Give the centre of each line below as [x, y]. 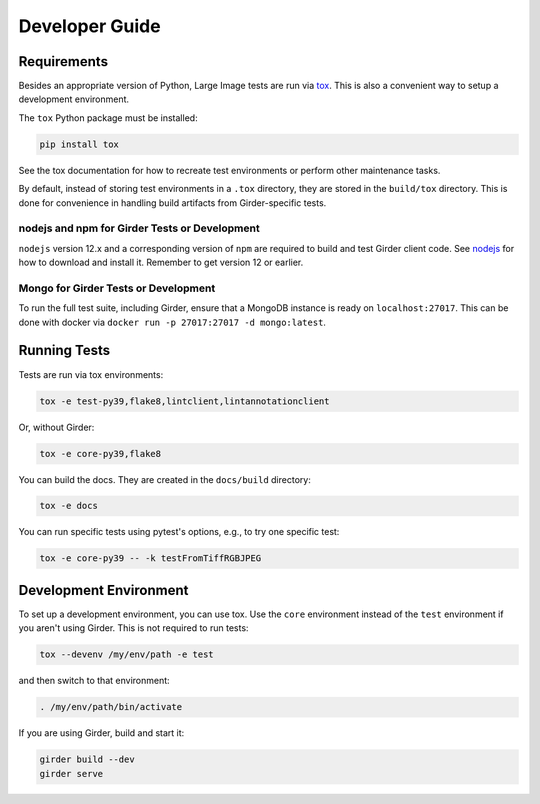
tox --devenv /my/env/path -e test [126, 654]
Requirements [63, 61]
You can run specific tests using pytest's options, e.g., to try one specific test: [179, 532]
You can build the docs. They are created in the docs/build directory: [165, 479]
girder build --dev [87, 759]
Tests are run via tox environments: [91, 374]
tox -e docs [69, 506]
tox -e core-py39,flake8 [100, 453]
